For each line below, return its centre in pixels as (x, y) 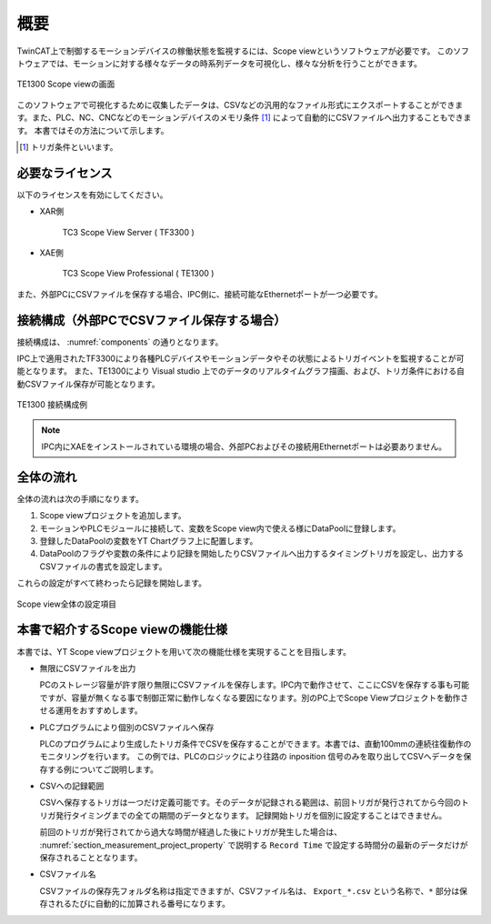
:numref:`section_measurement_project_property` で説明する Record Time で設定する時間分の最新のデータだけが (254, 845)
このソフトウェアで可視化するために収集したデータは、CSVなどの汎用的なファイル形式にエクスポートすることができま (240, 105)
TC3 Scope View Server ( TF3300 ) (128, 232)
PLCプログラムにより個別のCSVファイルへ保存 (127, 727)
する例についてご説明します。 (103, 769)
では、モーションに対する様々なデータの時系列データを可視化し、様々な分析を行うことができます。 (235, 63)
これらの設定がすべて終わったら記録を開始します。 (112, 583)
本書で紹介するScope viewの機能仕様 (122, 630)
